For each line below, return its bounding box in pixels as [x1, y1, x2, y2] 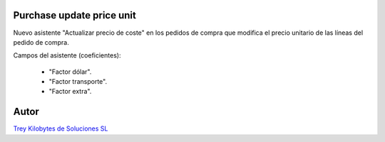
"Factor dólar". [48, 67, 92, 76]
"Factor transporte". [48, 77, 107, 86]
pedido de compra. [13, 38, 69, 46]
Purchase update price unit [13, 9, 137, 21]
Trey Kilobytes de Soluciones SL [13, 124, 108, 133]
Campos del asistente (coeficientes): [13, 51, 121, 60]
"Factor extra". [48, 87, 92, 96]
